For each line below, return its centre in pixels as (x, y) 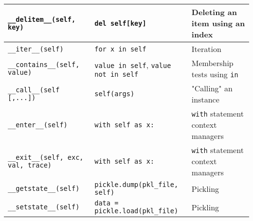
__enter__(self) (38, 125)
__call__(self (34, 90)
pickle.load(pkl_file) (136, 211)
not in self (117, 74)
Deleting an (214, 12)
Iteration (206, 49)
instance (205, 99)
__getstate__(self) (44, 188)
